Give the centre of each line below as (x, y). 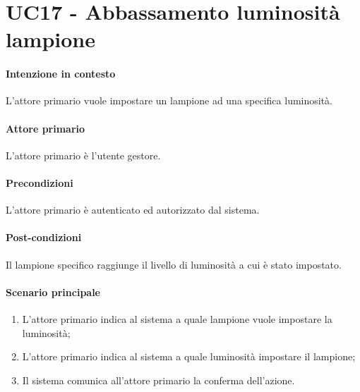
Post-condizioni (44, 237)
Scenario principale (53, 292)
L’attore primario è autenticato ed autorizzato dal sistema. (133, 210)
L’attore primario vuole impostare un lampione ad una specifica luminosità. (169, 100)
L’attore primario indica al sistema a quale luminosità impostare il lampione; (189, 356)
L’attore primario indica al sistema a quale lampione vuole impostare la (177, 318)
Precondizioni (40, 182)
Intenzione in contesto (61, 74)
